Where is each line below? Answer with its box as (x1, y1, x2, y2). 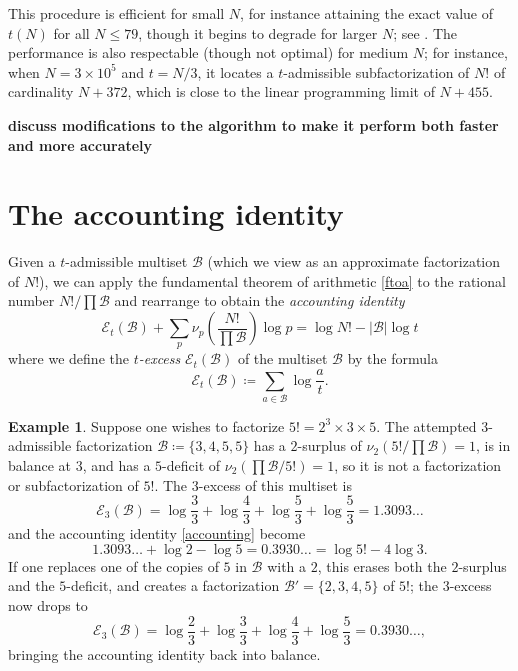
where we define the (8, 348, 129, 369)
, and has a (82, 455, 151, 476)
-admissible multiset (65, 251, 188, 272)
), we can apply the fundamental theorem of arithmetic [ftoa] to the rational (39, 270, 506, 291)
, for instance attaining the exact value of (240, 3, 493, 23)
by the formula (347, 348, 438, 369)
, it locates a (197, 61, 274, 82)
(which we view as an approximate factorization (207, 251, 501, 272)
